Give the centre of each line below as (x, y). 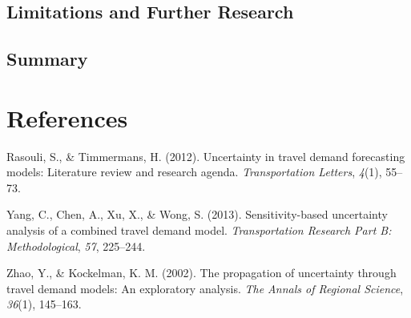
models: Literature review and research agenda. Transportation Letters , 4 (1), (194, 172)
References (67, 117)
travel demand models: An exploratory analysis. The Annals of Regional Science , (205, 288)
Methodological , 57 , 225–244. (76, 246)
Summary (47, 59)
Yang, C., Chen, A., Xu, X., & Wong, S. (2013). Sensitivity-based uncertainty (197, 214)
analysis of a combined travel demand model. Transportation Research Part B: (199, 230)
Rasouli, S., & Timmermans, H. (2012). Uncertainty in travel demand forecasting (206, 156)
